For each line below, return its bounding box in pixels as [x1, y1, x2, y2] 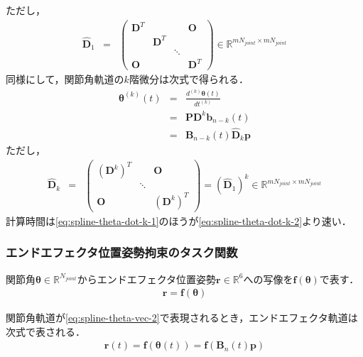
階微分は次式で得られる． [129, 72, 249, 87]
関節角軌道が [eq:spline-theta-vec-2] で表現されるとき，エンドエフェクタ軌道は [6, 310, 358, 325]
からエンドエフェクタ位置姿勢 [77, 271, 217, 286]
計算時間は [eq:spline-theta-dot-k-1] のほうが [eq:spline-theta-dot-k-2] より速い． [6, 213, 352, 228]
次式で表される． [6, 324, 85, 339]
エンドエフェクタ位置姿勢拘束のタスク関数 [6, 243, 238, 261]
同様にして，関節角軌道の [6, 72, 124, 87]
